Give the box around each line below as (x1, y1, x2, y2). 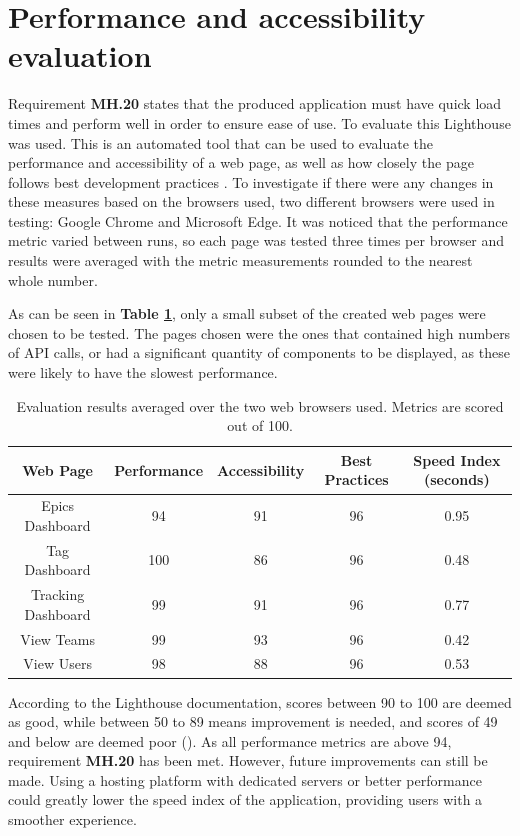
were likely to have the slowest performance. (8, 362, 278, 383)
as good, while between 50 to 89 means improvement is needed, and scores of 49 (8, 711, 498, 732)
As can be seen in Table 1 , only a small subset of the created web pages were (8, 303, 486, 324)
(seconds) (424, 469, 490, 490)
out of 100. (227, 415, 293, 436)
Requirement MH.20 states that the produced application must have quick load (8, 93, 502, 114)
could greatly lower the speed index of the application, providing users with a (8, 789, 483, 810)
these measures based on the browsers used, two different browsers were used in (8, 191, 495, 212)
